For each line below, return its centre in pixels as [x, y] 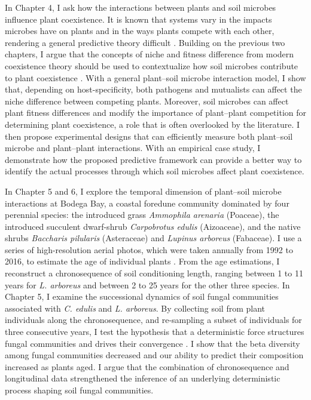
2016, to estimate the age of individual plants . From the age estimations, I [142, 261]
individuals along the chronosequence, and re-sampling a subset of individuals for [153, 320]
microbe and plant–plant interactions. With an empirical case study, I [133, 148]
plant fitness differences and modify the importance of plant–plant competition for [155, 113]
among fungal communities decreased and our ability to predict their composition [154, 355]
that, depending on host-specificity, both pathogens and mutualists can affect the [153, 89]
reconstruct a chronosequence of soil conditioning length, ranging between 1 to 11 [154, 273]
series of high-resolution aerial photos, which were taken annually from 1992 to [149, 249]
